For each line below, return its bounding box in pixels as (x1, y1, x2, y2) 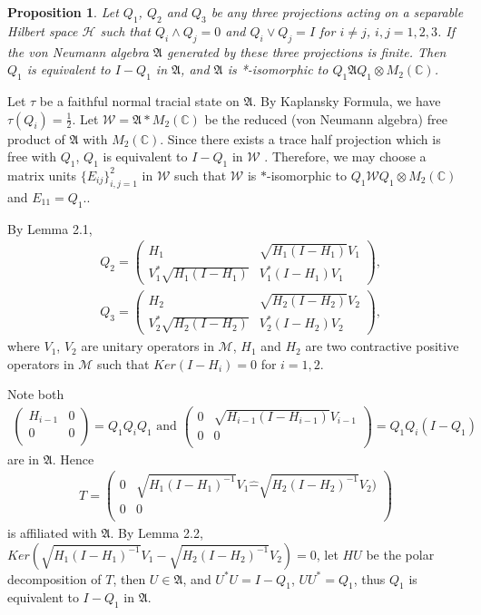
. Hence (52, 449, 94, 468)
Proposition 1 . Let (7, 3, 119, 21)
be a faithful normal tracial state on (39, 91, 240, 110)
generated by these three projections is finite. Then (166, 42, 447, 61)
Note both (7, 385, 64, 404)
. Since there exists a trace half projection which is (160, 129, 441, 148)
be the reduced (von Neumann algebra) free (204, 109, 447, 128)
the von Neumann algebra (7, 42, 149, 61)
